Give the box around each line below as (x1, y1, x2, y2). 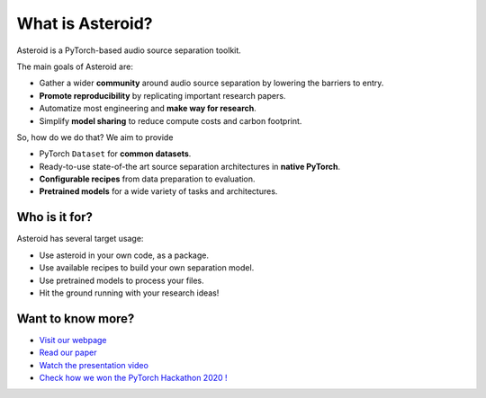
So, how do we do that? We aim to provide (16, 131, 174, 143)
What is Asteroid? (16, 13, 153, 33)
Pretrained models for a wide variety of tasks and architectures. (39, 186, 278, 197)
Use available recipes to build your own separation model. (39, 262, 255, 273)
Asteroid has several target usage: (16, 234, 144, 244)
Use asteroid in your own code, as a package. (39, 250, 209, 261)
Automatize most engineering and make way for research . (39, 103, 256, 114)
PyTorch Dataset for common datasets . (39, 148, 192, 159)
